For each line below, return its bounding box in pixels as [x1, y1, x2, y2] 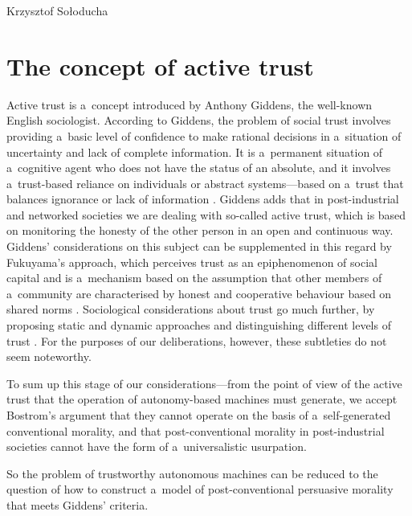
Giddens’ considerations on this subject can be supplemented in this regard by [6, 238, 392, 255]
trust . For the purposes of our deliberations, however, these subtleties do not [6, 332, 387, 349]
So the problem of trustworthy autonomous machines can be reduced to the [6, 465, 378, 481]
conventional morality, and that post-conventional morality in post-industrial [6, 422, 385, 439]
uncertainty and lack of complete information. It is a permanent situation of [6, 143, 383, 160]
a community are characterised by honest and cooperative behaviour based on [6, 285, 392, 301]
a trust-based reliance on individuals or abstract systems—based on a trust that [6, 174, 404, 191]
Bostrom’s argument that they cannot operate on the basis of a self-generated [6, 407, 391, 423]
